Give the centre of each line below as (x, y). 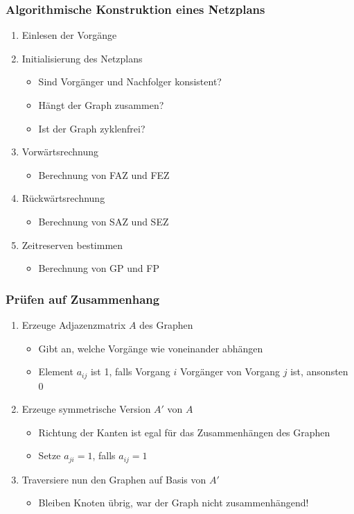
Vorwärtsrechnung (60, 152)
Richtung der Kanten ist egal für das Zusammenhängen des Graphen (184, 432)
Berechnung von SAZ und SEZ (104, 221)
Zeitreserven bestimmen (72, 245)
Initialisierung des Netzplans (82, 58)
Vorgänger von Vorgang (230, 371)
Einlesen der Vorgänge (69, 35)
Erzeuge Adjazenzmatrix (74, 324)
